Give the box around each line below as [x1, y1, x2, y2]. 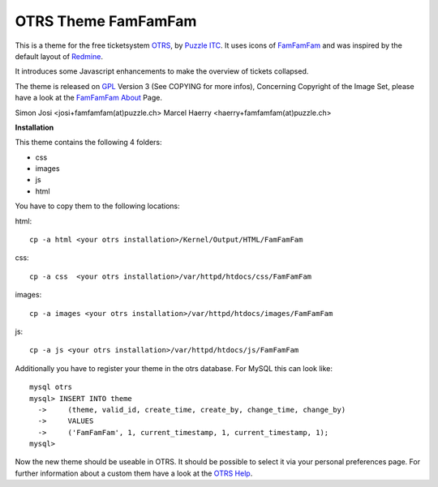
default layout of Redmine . [15, 51, 103, 61]
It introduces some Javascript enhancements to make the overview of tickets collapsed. [15, 66, 309, 76]
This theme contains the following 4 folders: [15, 138, 162, 147]
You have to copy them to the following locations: [15, 201, 180, 211]
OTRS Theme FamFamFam [15, 12, 197, 30]
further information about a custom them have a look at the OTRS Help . [15, 468, 253, 478]
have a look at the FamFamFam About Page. [15, 93, 162, 103]
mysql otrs [29, 382, 73, 392]
